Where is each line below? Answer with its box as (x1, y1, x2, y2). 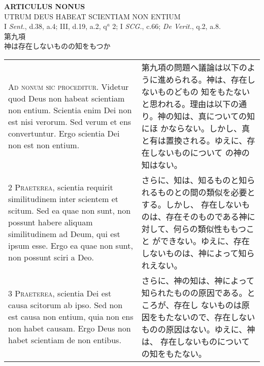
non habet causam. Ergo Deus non (8, 322, 131, 335)
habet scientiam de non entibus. (8, 334, 121, 346)
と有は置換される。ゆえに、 (141, 134, 247, 146)
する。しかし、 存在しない (141, 198, 242, 210)
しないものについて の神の (149, 146, 250, 158)
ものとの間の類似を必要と (157, 186, 255, 198)
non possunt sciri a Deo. (8, 251, 94, 263)
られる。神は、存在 (174, 73, 247, 85)
